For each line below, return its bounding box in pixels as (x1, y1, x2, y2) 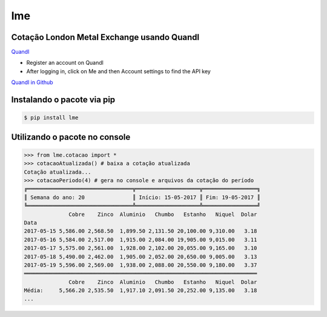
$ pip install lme (24, 114, 79, 121)
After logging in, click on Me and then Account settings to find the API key (26, 67, 211, 75)
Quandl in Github (11, 79, 54, 86)
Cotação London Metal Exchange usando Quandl (11, 32, 200, 42)
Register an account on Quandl (26, 59, 104, 67)
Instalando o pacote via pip (11, 94, 116, 105)
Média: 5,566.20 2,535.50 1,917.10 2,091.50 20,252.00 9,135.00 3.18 (24, 287, 257, 294)
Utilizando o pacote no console (11, 132, 131, 142)
